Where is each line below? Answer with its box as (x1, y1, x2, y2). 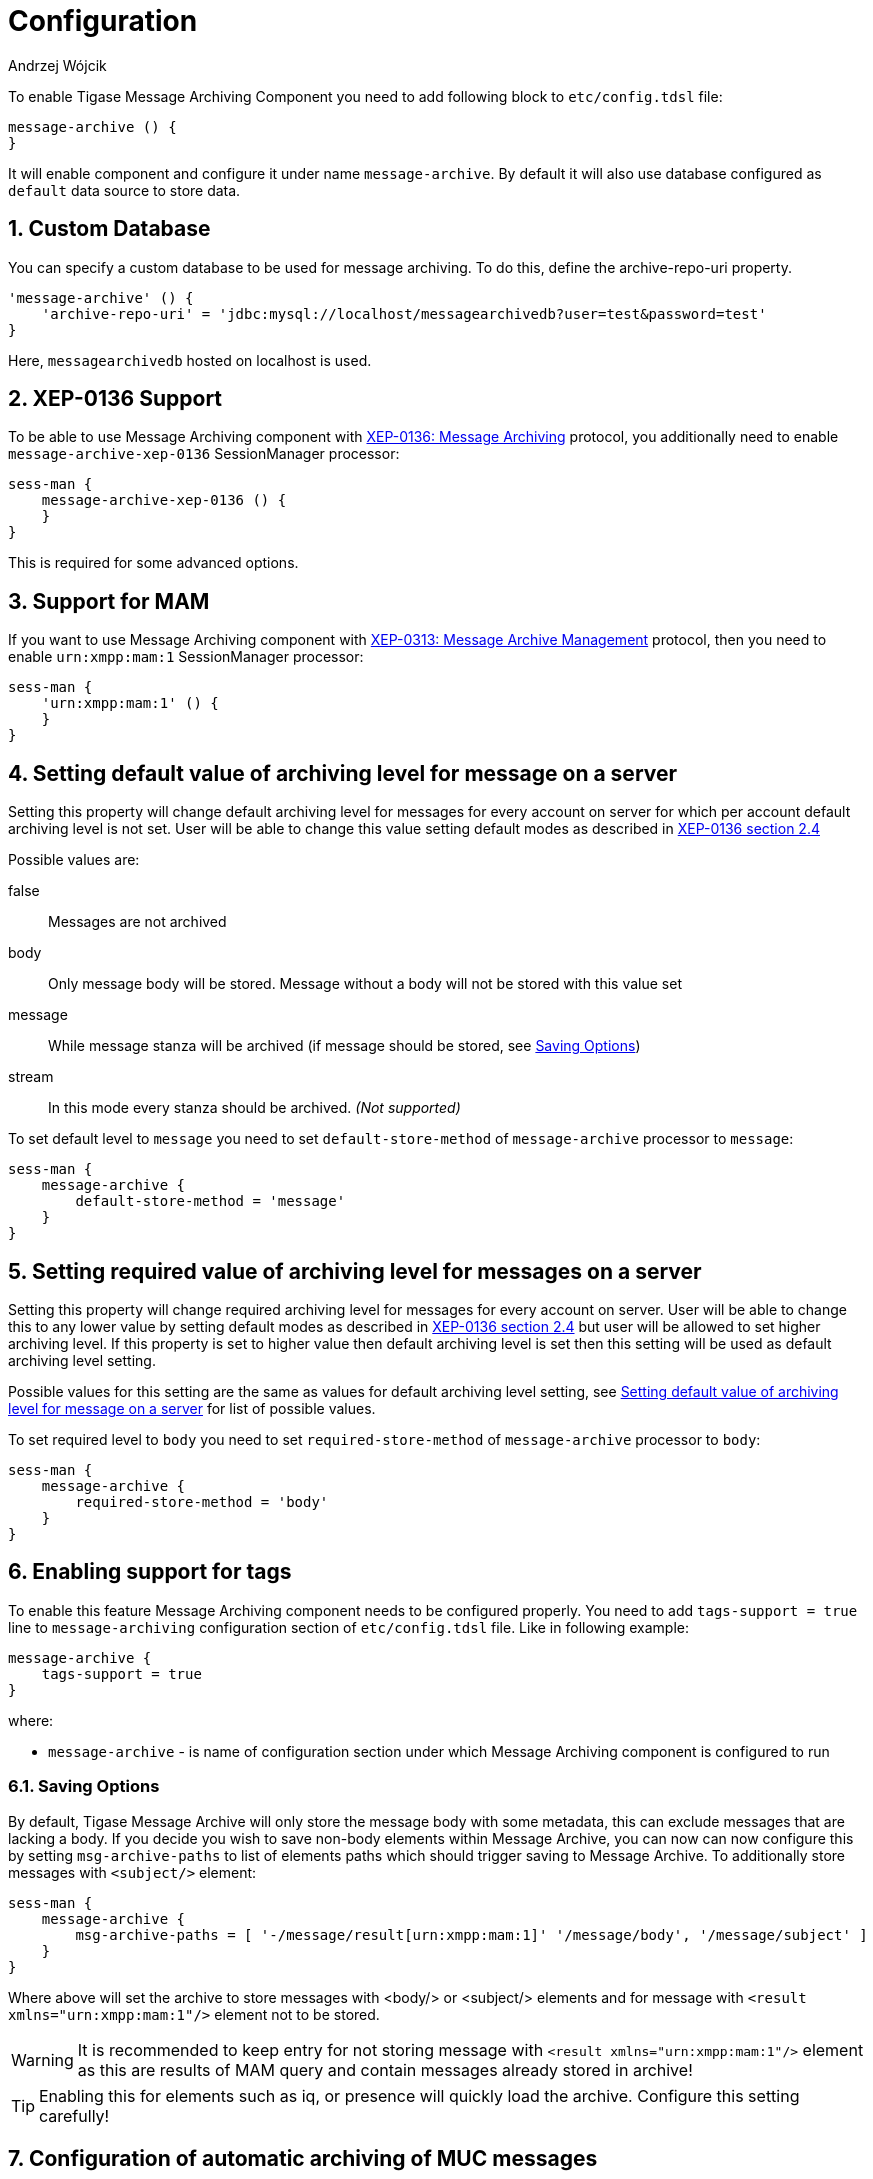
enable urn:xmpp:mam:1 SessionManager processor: (8, 648, 364, 666)
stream (8, 1068, 54, 1086)
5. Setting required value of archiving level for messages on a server (8, 1258, 702, 1284)
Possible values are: (8, 851, 140, 869)
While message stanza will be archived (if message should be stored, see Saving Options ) (48, 1037, 641, 1055)
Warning (11, 2049, 74, 2070)
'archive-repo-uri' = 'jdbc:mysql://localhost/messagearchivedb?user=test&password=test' (41, 305, 767, 322)
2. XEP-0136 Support (8, 386, 223, 412)
